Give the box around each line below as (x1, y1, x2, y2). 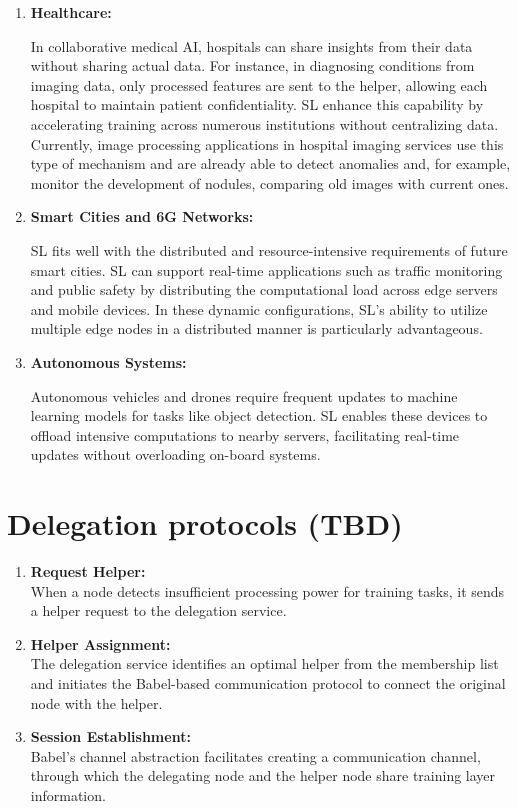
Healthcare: (30, 2, 112, 22)
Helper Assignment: (30, 633, 171, 654)
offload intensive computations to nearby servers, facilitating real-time (30, 424, 460, 445)
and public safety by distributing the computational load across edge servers (30, 279, 498, 300)
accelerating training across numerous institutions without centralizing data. (30, 113, 499, 134)
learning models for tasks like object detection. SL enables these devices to (30, 405, 488, 426)
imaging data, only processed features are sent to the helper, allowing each (30, 74, 488, 95)
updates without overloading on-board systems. (30, 444, 321, 465)
